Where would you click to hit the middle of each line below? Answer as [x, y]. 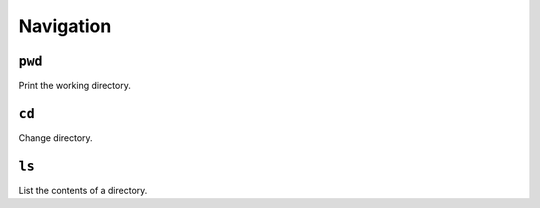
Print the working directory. [75, 86]
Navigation [65, 26]
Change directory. [56, 137]
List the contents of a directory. [83, 190]
